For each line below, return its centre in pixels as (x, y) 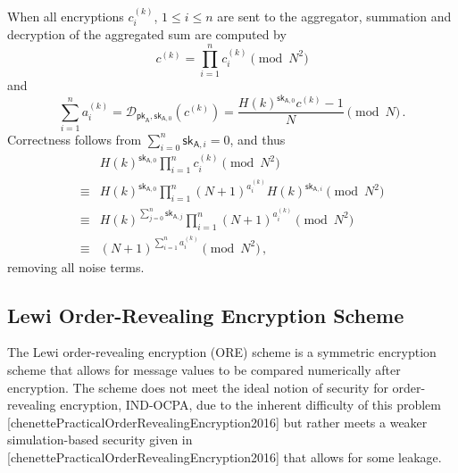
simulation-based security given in (100, 440)
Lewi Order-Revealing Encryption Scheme (206, 315)
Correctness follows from (75, 139)
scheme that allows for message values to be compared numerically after (204, 369)
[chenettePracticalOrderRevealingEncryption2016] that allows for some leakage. (225, 456)
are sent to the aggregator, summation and (334, 16)
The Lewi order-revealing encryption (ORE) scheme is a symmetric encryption (222, 352)
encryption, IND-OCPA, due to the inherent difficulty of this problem (250, 405)
